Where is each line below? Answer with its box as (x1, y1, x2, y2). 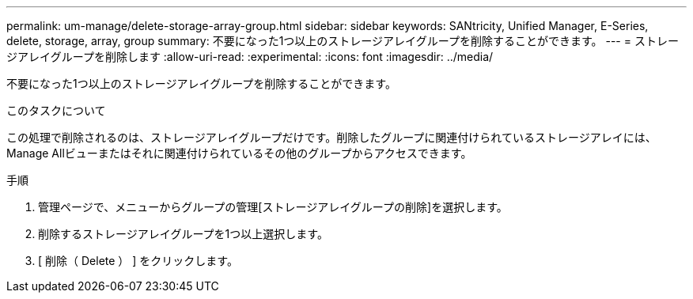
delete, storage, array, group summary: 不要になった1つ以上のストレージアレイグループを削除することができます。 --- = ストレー (6, 34, 679, 47)
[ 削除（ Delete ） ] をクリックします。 (38, 254, 238, 267)
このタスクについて (6, 104, 106, 117)
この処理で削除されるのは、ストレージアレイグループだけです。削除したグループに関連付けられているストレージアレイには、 (6, 131, 657, 144)
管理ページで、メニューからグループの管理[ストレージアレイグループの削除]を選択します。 (38, 200, 508, 214)
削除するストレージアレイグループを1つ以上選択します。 (38, 227, 328, 240)
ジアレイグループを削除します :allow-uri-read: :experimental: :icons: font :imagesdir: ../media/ (6, 50, 494, 63)
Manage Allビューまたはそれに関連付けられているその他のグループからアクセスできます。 (6, 146, 472, 160)
